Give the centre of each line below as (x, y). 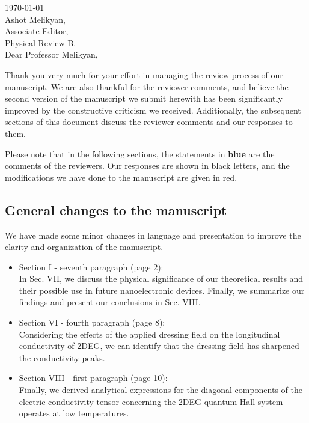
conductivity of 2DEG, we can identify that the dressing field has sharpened (159, 346)
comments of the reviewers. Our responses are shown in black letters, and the (147, 166)
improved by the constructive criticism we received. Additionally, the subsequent (153, 110)
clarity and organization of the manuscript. (84, 247)
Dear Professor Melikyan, (51, 54)
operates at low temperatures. (74, 413)
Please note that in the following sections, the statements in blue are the (140, 154)
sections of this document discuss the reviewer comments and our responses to (149, 122)
